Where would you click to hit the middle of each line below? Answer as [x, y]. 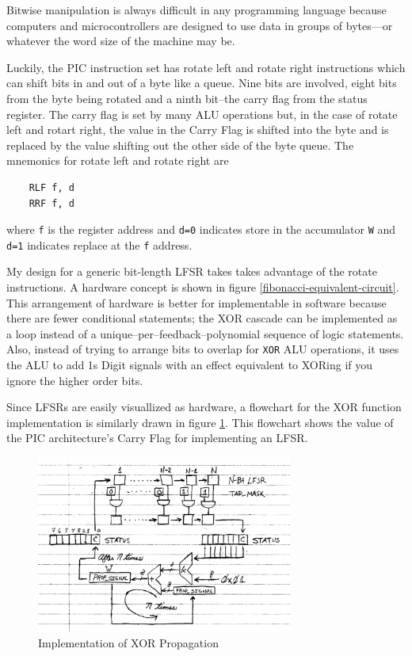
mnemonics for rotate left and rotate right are [118, 160]
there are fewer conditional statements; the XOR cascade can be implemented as [202, 318]
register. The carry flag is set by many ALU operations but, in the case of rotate [202, 114]
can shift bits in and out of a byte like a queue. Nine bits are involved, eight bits [202, 83]
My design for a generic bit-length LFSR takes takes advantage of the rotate [192, 271]
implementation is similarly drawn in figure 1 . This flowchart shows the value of [200, 422]
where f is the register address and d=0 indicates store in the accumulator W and [201, 229]
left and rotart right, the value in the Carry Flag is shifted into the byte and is [198, 130]
